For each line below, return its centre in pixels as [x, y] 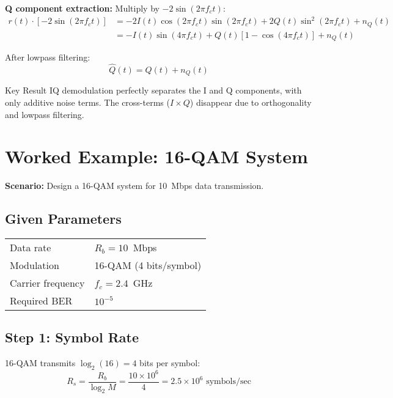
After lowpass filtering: [48, 57]
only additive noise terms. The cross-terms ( [87, 102]
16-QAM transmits [40, 363]
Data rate [31, 248]
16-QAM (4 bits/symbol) [148, 265]
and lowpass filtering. [45, 114]
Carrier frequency [47, 283]
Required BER [41, 301]
